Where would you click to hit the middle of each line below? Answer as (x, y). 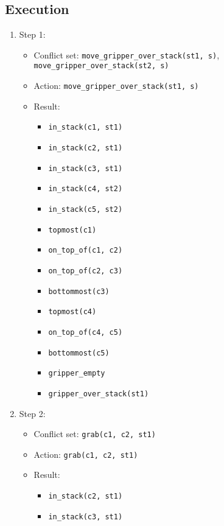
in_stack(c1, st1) (86, 128)
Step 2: (32, 413)
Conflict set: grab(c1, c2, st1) (95, 434)
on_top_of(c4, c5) (86, 332)
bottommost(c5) (79, 353)
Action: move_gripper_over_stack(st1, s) (116, 86)
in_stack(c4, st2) (86, 189)
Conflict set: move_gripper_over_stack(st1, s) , (127, 54)
